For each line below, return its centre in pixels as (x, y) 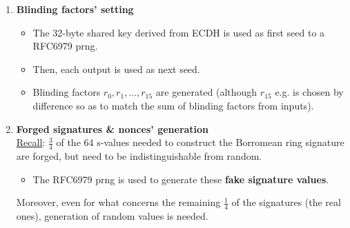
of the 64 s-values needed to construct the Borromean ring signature (200, 142)
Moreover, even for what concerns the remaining (118, 202)
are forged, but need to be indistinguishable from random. (139, 155)
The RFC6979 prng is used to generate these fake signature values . (181, 179)
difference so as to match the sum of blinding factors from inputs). (173, 105)
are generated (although (206, 92)
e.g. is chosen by (309, 92)
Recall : (31, 142)
